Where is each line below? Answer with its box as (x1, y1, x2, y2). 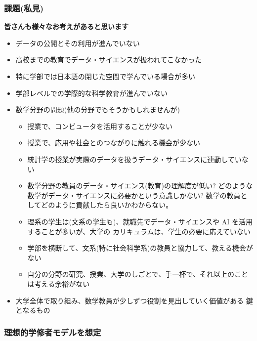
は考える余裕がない (27, 278, 90, 289)
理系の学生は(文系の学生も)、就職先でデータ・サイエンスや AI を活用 (27, 216, 253, 226)
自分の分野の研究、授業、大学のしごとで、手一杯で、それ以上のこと (27, 269, 249, 279)
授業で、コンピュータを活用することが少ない (27, 121, 173, 131)
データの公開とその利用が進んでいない (15, 38, 140, 48)
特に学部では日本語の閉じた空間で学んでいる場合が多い (15, 71, 196, 81)
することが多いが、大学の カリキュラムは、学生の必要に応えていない (27, 226, 251, 236)
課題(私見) (4, 1, 44, 14)
